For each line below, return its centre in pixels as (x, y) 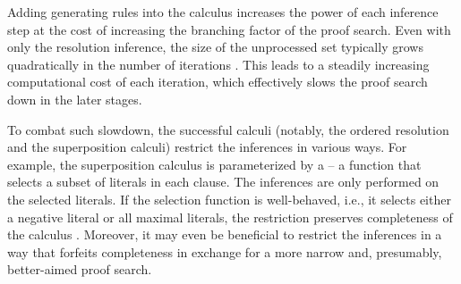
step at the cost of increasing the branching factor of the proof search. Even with (229, 29)
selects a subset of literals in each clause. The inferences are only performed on (223, 182)
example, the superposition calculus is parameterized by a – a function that (214, 164)
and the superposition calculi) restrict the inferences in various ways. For (207, 147)
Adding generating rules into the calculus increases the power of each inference (223, 12)
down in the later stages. (75, 99)
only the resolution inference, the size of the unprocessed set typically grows (215, 47)
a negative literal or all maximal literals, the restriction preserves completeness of (230, 217)
